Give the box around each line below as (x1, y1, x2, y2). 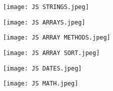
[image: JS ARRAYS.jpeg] (3, 18, 85, 26)
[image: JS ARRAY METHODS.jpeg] (3, 34, 110, 41)
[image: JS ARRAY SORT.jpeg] (3, 49, 100, 56)
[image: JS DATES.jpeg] (3, 64, 82, 72)
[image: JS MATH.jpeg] (3, 80, 78, 87)
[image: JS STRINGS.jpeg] (3, 3, 89, 10)
